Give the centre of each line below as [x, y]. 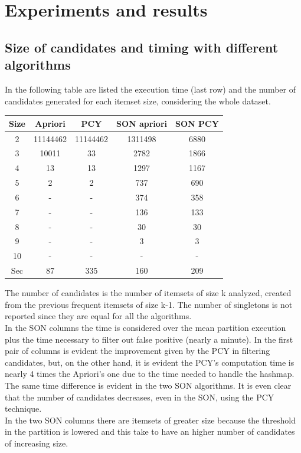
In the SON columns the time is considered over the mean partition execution [145, 327]
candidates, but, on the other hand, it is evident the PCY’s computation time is [150, 362]
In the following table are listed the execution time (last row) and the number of [150, 89]
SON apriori [141, 123]
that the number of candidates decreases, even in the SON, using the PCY [140, 397]
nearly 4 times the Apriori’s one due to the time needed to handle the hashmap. [150, 374]
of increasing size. [37, 443]
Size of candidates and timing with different [142, 47]
